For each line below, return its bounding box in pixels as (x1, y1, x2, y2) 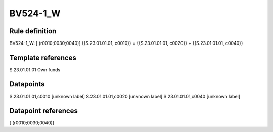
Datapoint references (9, 106, 78, 115)
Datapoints (9, 80, 45, 89)
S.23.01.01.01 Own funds (9, 66, 61, 73)
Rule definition (9, 27, 57, 35)
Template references (9, 53, 77, 62)
